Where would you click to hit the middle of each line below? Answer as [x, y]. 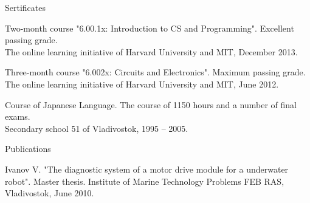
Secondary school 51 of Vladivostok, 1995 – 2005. [97, 128]
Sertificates [26, 7]
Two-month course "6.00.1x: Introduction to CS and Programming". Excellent [150, 28]
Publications [28, 149]
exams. [18, 116]
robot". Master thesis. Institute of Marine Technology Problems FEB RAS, [145, 181]
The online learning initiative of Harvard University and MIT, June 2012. [142, 84]
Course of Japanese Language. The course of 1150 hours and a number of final [151, 104]
